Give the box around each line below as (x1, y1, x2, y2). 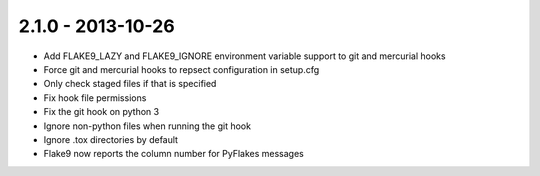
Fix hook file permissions (43, 91, 147, 104)
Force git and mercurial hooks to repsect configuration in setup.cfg (43, 63, 320, 75)
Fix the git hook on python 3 (43, 106, 160, 118)
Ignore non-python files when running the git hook (43, 120, 252, 132)
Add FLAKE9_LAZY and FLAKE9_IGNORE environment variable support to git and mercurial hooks (43, 50, 446, 62)
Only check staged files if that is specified (43, 78, 217, 90)
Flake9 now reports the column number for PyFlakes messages (43, 148, 304, 160)
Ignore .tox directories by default (43, 133, 179, 145)
